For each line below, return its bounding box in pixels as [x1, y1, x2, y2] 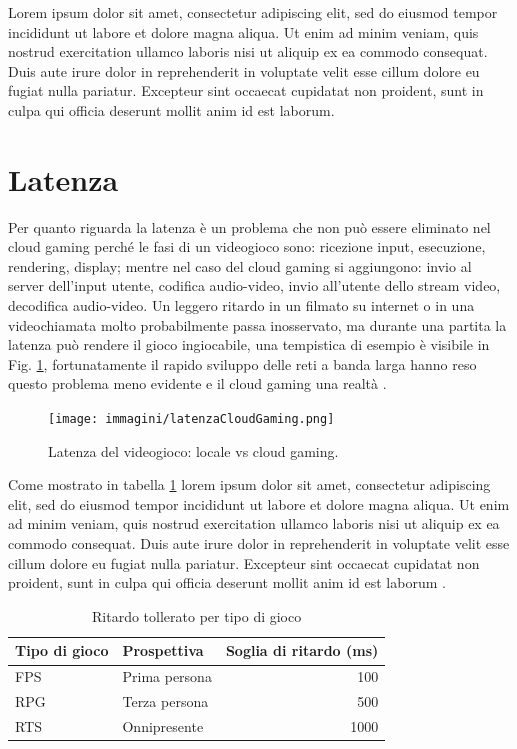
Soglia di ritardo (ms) [225, 640, 379, 661]
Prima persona [122, 666, 212, 687]
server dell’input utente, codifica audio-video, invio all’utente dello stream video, [8, 275, 501, 296]
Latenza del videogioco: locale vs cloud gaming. [48, 440, 339, 461]
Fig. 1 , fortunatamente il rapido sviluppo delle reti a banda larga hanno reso [8, 353, 477, 374]
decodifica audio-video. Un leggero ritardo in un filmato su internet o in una [8, 295, 475, 316]
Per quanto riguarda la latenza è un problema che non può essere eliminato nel [8, 216, 491, 237]
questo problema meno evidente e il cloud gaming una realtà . [8, 373, 387, 394]
